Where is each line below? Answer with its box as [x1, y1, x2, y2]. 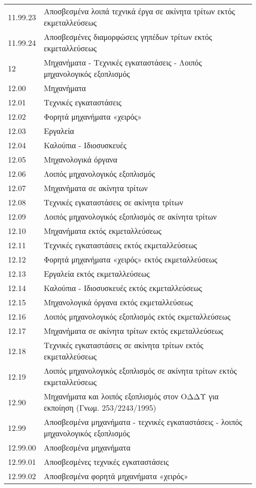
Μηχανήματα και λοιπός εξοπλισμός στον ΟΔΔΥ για [43, 390, 219, 402]
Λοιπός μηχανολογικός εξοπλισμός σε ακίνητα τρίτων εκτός [43, 365, 237, 376]
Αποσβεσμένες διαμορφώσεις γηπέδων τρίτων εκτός [43, 31, 212, 42]
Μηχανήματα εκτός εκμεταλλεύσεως [43, 225, 161, 236]
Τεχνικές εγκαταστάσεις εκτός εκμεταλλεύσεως [43, 239, 197, 251]
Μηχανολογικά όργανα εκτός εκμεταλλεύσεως [43, 296, 193, 308]
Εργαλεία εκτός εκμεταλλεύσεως [43, 268, 150, 279]
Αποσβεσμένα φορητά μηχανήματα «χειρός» [43, 470, 189, 482]
